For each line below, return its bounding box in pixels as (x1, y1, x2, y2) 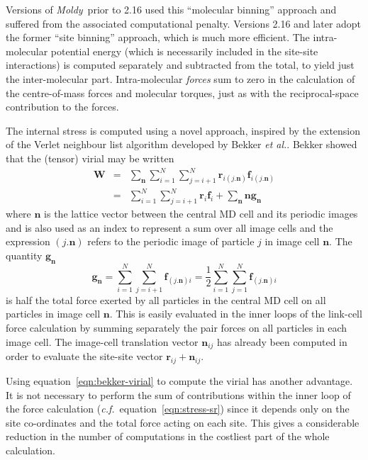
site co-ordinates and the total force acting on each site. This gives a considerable (6, 415, 359, 430)
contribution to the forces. (6, 99, 119, 114)
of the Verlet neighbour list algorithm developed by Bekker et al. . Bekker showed (6, 137, 357, 152)
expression (6, 234, 50, 249)
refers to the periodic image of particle (87, 234, 255, 249)
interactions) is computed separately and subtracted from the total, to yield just (6, 57, 355, 72)
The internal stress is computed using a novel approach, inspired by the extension (6, 123, 361, 138)
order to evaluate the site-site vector (6, 349, 163, 364)
